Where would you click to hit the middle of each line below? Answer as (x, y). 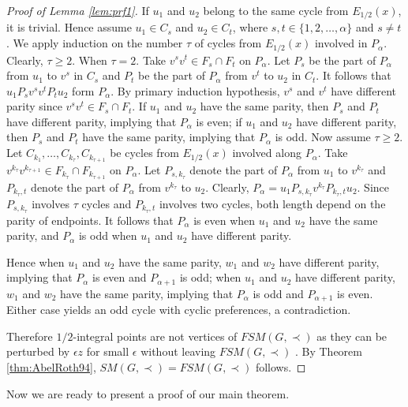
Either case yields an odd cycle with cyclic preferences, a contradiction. (179, 310)
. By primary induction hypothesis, (195, 90)
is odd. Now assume (323, 137)
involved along (267, 153)
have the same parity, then (264, 106)
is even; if (219, 121)
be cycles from (144, 153)
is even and (120, 277)
